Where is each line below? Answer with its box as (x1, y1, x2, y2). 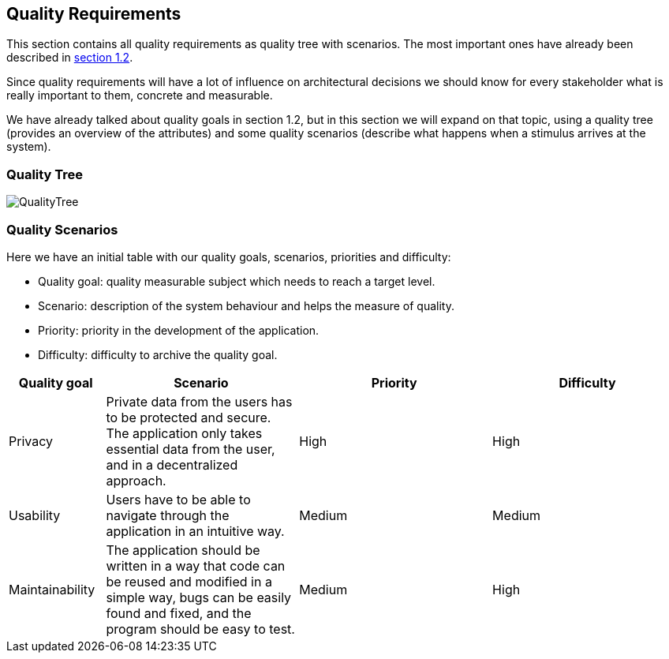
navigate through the (106, 507, 230, 523)
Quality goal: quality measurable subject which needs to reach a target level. (38, 274, 435, 288)
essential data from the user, (106, 440, 275, 457)
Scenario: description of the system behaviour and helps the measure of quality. (38, 298, 454, 313)
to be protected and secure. (106, 409, 271, 425)
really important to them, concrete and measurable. (6, 88, 273, 103)
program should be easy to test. (106, 620, 295, 637)
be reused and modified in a (106, 573, 272, 590)
